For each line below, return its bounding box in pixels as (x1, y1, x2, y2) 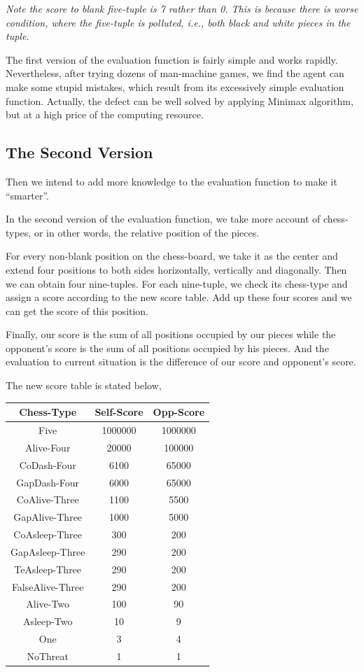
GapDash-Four (16, 475, 80, 489)
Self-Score (94, 405, 143, 419)
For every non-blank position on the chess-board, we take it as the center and (6, 248, 338, 263)
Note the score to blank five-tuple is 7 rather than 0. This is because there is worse (6, 1, 358, 15)
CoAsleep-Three (13, 527, 83, 542)
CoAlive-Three (16, 492, 79, 507)
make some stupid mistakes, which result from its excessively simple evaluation (6, 79, 344, 94)
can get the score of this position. (6, 303, 149, 318)
